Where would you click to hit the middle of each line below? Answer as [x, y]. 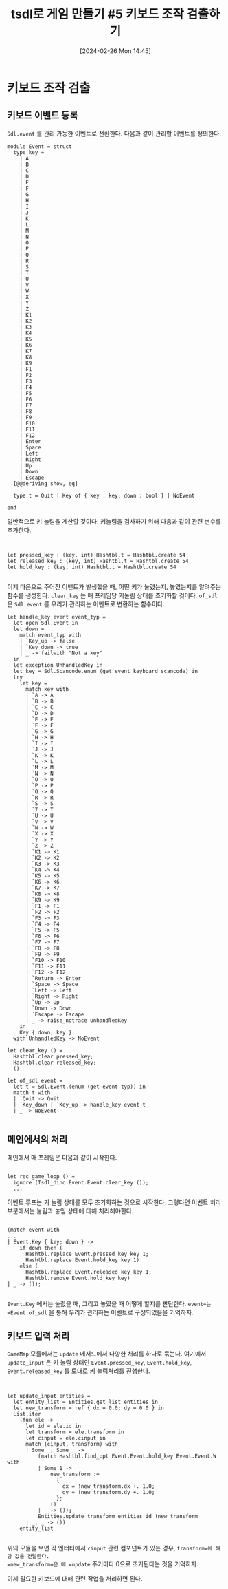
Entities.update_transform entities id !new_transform [117, 1517]
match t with [32, 1092]
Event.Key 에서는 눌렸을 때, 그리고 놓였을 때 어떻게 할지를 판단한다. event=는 [109, 1303]
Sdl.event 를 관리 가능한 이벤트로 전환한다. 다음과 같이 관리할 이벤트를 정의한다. [114, 133]
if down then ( [41, 1248]
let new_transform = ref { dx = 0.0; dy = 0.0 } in [89, 1408]
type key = [29, 152]
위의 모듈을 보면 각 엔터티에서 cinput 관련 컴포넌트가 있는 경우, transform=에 [110, 1548]
